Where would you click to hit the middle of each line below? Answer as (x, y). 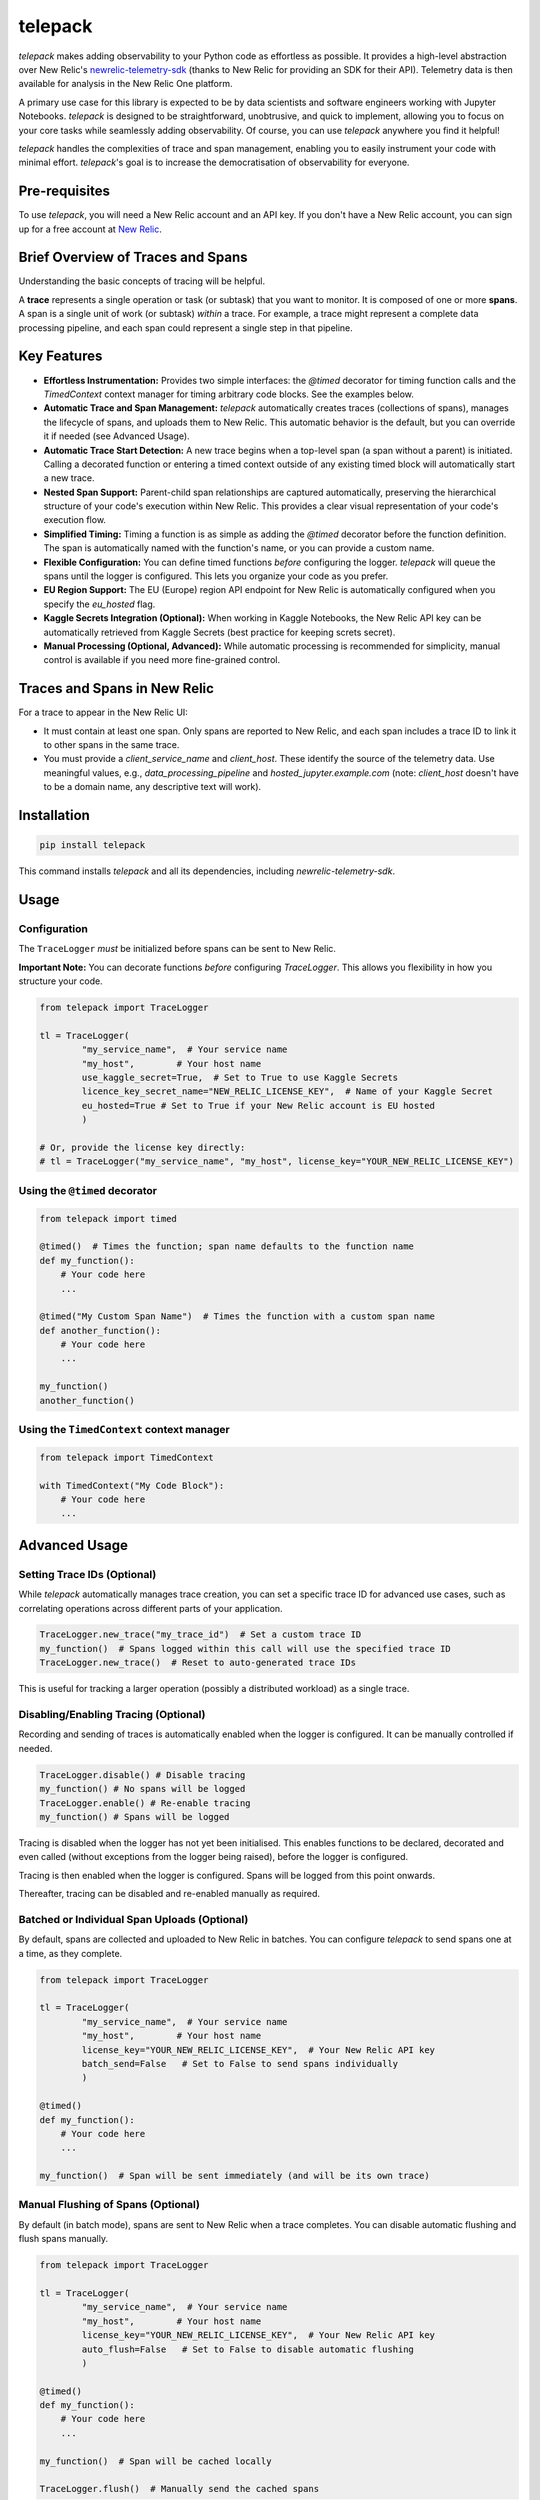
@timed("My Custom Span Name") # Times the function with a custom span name (237, 1316)
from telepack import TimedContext (126, 1457)
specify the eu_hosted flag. (99, 604)
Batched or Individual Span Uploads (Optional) (133, 1919)
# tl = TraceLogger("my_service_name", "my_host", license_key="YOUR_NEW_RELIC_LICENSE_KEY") (277, 1161)
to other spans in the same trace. (111, 745)
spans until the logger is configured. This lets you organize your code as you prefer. (216, 576)
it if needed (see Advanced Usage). (116, 436)
